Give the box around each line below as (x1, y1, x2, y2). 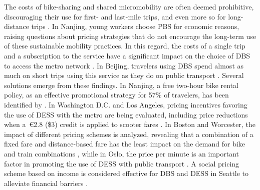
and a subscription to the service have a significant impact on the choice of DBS (4, 50, 250, 60)
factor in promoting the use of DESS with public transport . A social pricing (4, 158, 239, 168)
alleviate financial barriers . (4, 177, 88, 188)
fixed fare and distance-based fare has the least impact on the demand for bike (4, 138, 245, 149)
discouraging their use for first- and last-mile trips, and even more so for (4, 11, 226, 21)
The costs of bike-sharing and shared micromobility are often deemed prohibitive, (4, 1, 254, 11)
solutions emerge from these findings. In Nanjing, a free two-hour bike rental (4, 79, 238, 90)
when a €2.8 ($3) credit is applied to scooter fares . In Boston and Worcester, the (4, 119, 255, 129)
